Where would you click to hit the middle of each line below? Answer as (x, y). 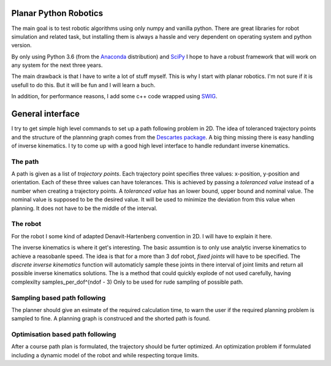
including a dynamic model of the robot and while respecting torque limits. (105, 355)
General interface (45, 114)
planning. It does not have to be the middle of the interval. (84, 208)
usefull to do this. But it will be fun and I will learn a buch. (83, 85)
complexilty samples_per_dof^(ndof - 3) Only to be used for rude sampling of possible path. (127, 282)
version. (21, 45)
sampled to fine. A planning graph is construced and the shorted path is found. (111, 319)
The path (25, 162)
